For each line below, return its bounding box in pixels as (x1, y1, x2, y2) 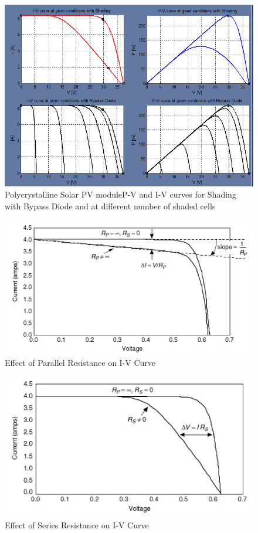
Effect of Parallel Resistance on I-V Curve (5, 356, 156, 368)
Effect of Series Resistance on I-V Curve (5, 518, 149, 531)
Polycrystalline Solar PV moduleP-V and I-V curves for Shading (5, 188, 236, 201)
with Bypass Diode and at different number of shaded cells (5, 199, 216, 212)
